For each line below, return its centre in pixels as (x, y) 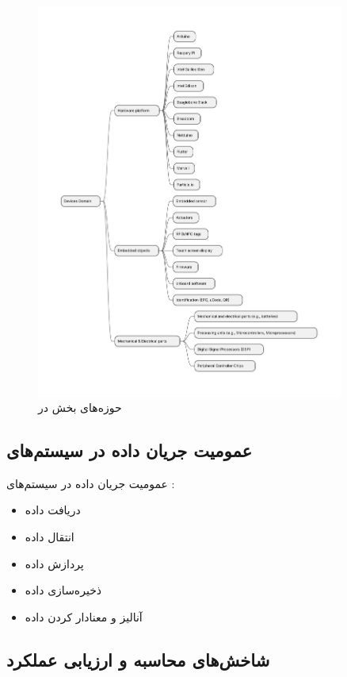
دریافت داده (53, 510)
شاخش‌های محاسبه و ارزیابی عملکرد (138, 659)
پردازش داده (54, 563)
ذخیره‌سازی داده (63, 590)
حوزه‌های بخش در (80, 408)
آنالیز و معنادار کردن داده (84, 616)
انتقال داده (50, 537)
